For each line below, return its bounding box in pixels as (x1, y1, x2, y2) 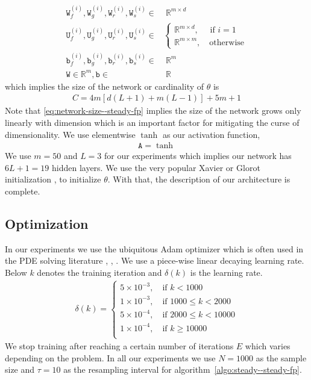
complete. (5, 184, 40, 197)
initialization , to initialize (5, 173, 101, 185)
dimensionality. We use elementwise (5, 128, 136, 140)
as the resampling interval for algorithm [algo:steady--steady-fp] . (63, 363, 302, 376)
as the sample (256, 351, 307, 364)
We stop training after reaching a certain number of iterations (5, 340, 234, 352)
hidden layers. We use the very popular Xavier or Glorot (51, 161, 260, 173)
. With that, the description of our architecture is (107, 173, 291, 185)
